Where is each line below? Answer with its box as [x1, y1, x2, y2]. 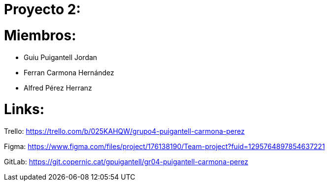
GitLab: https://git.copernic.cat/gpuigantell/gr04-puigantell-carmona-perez [4, 157, 248, 166]
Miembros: [4, 27, 76, 44]
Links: [4, 101, 45, 118]
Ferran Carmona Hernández [24, 68, 114, 77]
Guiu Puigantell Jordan [24, 53, 98, 62]
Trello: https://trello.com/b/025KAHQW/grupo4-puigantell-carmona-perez [4, 127, 245, 135]
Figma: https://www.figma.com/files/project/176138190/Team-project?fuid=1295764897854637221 [4, 142, 325, 151]
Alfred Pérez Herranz [24, 83, 92, 92]
